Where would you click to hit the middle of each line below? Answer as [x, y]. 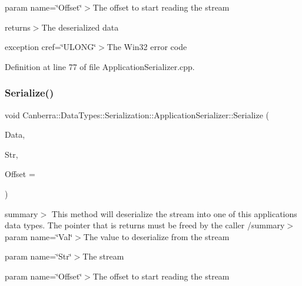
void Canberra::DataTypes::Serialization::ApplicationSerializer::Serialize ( [137, 114]
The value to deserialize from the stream [156, 236]
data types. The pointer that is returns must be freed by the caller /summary [145, 225]
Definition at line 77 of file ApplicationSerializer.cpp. [100, 66]
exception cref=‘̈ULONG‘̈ [51, 47]
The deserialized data [80, 27]
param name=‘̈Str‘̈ [38, 256]
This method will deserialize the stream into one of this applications [174, 213]
